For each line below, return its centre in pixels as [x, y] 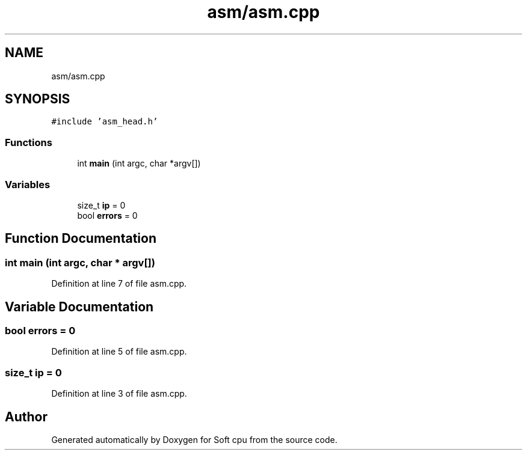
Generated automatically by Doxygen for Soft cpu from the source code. [194, 439]
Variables [28, 184]
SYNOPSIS [38, 99]
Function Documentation [81, 239]
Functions [29, 142]
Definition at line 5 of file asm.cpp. [119, 352]
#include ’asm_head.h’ [105, 122]
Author [26, 417]
